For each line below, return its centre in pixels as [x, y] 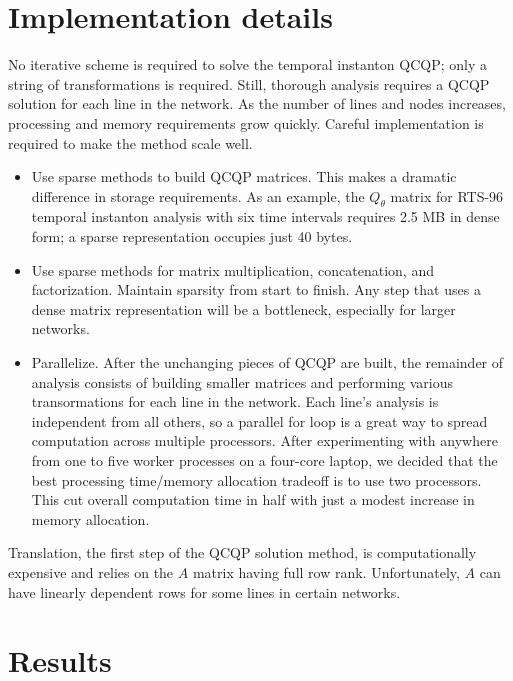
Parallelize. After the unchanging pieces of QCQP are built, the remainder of [267, 362]
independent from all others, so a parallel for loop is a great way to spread [259, 420]
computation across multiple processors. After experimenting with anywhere [264, 440]
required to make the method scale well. [130, 142]
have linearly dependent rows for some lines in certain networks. [204, 591]
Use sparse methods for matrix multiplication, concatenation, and [232, 269]
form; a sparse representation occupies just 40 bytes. [192, 236]
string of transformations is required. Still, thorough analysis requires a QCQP [249, 83]
